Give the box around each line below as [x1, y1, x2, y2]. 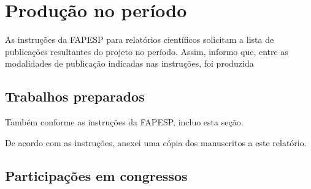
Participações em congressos [5, 166, 188, 185]
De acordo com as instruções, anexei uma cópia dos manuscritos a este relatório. [5, 136, 307, 149]
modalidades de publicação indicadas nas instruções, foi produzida [5, 57, 254, 70]
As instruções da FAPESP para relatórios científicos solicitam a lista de [5, 33, 274, 46]
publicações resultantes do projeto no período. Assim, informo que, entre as [5, 45, 288, 57]
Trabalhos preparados [5, 87, 145, 106]
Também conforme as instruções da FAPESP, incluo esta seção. [5, 116, 244, 128]
